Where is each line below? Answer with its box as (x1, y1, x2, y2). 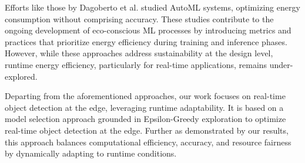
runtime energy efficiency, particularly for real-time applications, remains (5, 58, 267, 70)
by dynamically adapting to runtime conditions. (5, 147, 177, 159)
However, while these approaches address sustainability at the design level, (5, 47, 273, 59)
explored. (5, 70, 38, 82)
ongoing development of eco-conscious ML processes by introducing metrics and (5, 24, 291, 36)
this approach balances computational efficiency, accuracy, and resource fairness (5, 135, 291, 148)
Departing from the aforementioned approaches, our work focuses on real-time (5, 90, 286, 102)
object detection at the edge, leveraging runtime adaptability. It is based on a (5, 101, 284, 113)
